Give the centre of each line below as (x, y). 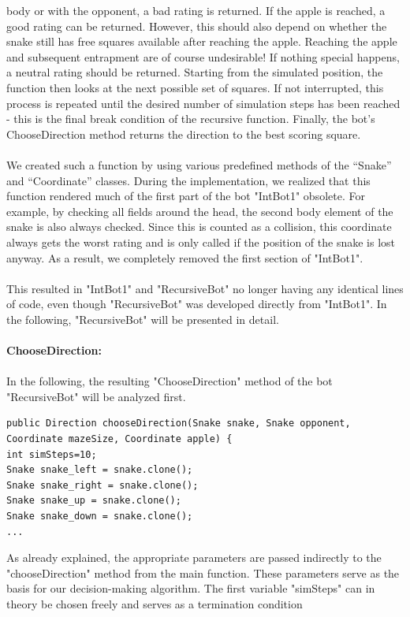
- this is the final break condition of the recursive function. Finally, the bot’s (191, 119)
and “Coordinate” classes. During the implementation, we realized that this (188, 180)
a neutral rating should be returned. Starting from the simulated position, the (195, 72)
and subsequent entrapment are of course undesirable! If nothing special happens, (203, 56)
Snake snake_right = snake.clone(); (102, 485)
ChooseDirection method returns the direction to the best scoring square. (184, 134)
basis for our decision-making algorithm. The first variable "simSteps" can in (191, 588)
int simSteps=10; (52, 454)
